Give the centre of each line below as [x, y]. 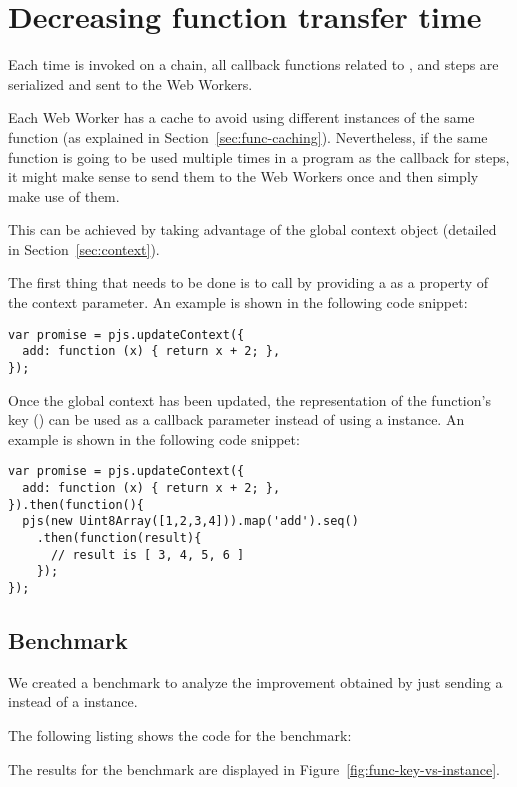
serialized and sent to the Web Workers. [130, 83]
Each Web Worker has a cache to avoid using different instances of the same [241, 117]
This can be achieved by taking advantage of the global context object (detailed [252, 229]
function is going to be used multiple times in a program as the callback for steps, [259, 156]
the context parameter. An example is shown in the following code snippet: [238, 302]
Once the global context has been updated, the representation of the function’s [249, 399]
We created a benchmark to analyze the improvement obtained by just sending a [255, 681]
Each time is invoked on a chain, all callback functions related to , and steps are [253, 64]
